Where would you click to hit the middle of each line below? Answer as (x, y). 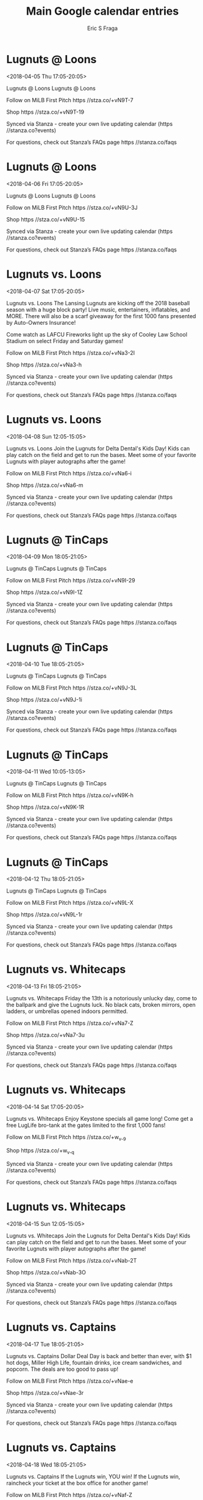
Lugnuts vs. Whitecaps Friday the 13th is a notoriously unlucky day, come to (101, 998)
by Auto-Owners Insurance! (41, 322)
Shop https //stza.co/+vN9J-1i (44, 700)
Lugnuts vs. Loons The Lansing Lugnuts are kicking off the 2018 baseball (98, 303)
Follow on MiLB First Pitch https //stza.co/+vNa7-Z (70, 1023)
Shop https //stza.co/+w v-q (40, 1151)
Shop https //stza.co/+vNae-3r (45, 1392)
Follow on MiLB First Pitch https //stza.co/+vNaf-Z (69, 1494)
